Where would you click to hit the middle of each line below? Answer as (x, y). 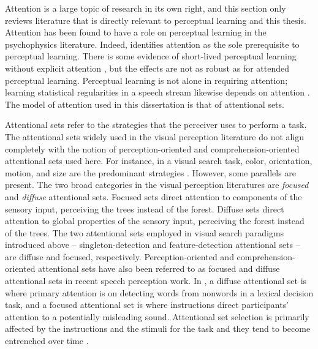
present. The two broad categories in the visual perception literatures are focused (157, 185)
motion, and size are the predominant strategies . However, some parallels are (151, 172)
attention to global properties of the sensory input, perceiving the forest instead (155, 221)
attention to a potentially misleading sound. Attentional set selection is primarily (157, 316)
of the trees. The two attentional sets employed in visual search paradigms (145, 232)
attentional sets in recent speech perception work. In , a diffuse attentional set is (156, 281)
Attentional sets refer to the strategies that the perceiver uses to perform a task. (156, 125)
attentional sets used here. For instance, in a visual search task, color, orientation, (159, 161)
